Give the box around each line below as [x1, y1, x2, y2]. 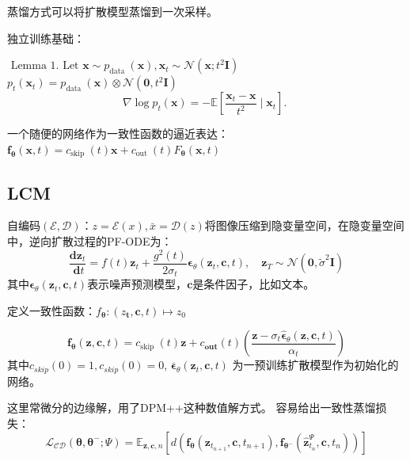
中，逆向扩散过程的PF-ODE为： [7, 233, 173, 250]
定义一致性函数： [7, 302, 96, 318]
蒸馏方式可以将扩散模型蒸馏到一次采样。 [7, 3, 218, 19]
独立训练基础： [7, 29, 85, 46]
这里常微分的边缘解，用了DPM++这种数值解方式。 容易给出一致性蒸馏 [7, 399, 376, 416]
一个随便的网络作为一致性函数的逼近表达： [7, 125, 229, 142]
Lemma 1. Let [10, 60, 79, 72]
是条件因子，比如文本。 [192, 276, 315, 292]
